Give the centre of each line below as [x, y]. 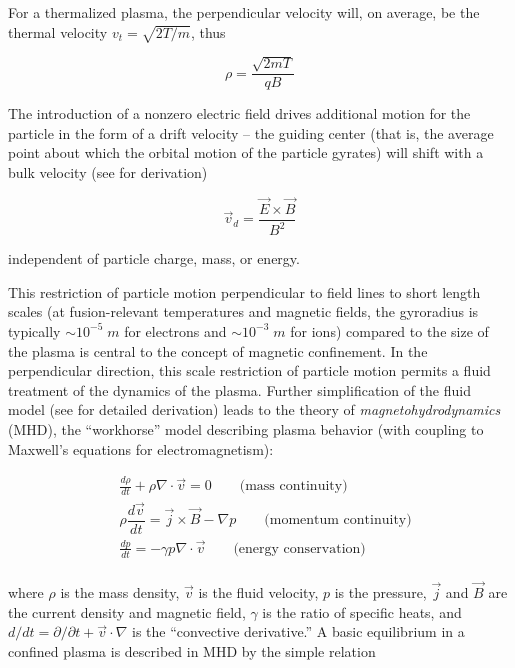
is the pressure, [380, 592]
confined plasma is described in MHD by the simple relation [192, 650]
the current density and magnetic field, [127, 611]
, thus [208, 31]
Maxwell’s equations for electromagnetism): [141, 448]
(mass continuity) [293, 486]
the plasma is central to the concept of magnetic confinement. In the [218, 350]
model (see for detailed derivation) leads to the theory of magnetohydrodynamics [254, 409]
